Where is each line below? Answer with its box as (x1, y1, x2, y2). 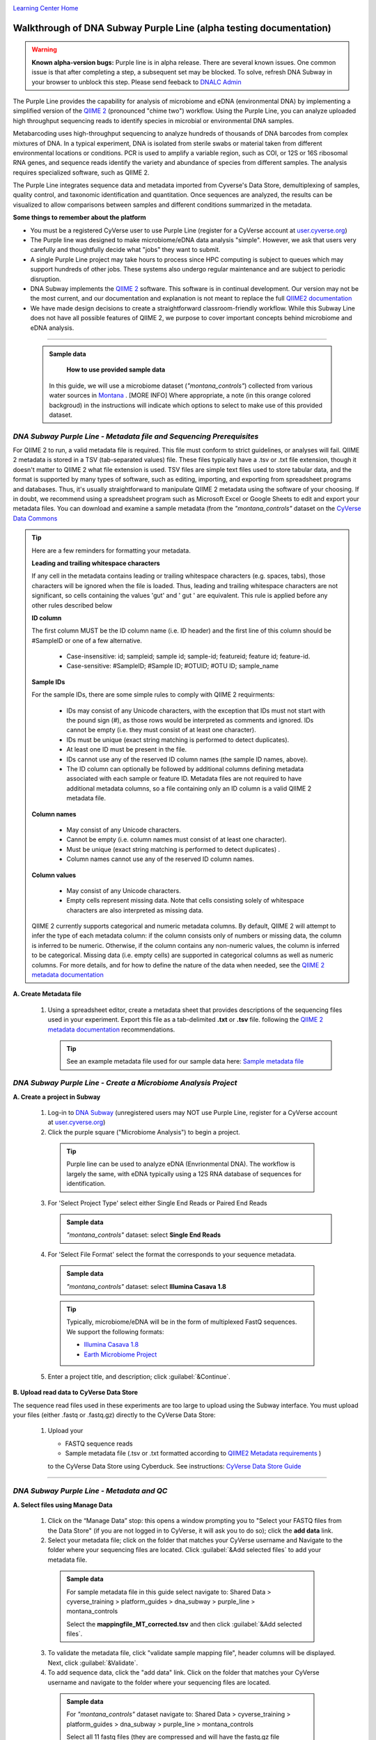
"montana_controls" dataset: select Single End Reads (66, 1231, 221, 1239)
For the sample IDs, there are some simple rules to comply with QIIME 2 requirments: (31, 690, 275, 699)
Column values (31, 871, 77, 879)
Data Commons (13, 514, 58, 522)
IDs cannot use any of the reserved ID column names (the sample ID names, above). (66, 755, 308, 764)
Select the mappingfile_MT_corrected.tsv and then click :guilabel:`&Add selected (66, 1620, 302, 1628)
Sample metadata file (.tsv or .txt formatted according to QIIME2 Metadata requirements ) (65, 1449, 322, 1457)
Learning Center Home (13, 4, 79, 12)
